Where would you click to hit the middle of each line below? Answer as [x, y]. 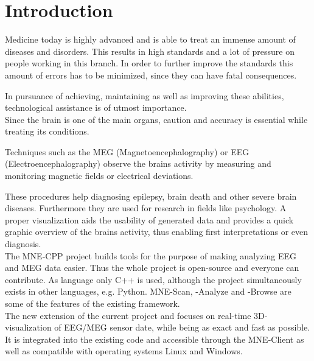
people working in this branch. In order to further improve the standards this [149, 63]
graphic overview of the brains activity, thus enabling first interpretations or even [157, 232]
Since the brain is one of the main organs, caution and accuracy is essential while [156, 119]
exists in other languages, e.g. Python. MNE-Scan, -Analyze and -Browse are [148, 291]
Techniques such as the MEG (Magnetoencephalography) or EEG [127, 151]
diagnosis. [23, 244]
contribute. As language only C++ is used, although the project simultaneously [153, 279]
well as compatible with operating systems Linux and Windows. [124, 351]
